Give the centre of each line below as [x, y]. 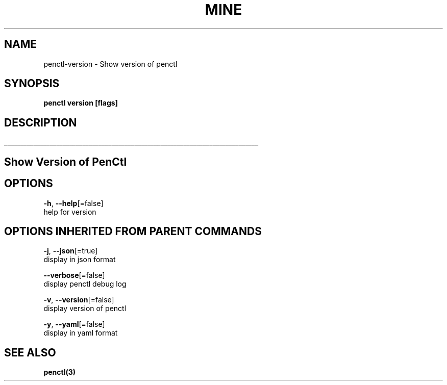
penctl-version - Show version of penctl [110, 64]
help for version [70, 212]
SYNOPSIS [32, 84]
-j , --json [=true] [71, 251]
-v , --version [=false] [79, 300]
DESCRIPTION [41, 122]
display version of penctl [85, 309]
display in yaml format [81, 333]
